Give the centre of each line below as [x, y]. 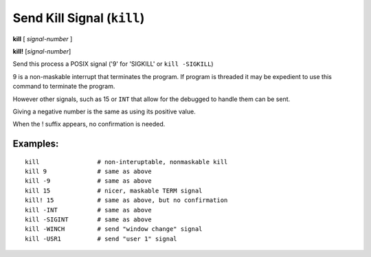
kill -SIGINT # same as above [89, 220]
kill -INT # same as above [89, 210]
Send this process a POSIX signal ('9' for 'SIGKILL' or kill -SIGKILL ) [113, 64]
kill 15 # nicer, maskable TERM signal [114, 190]
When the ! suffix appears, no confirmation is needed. [89, 124]
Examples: [36, 144]
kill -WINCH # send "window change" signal [114, 229]
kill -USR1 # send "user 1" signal [101, 238]
